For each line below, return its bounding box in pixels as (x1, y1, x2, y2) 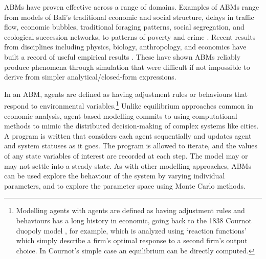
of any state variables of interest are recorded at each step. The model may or (4, 150, 248, 161)
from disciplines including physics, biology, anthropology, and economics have (4, 41, 247, 52)
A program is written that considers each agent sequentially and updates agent (4, 130, 252, 141)
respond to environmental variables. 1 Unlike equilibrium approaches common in (4, 99, 253, 111)
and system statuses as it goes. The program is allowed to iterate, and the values (4, 140, 258, 151)
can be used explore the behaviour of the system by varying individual (4, 170, 225, 181)
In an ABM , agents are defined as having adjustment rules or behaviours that (4, 88, 248, 99)
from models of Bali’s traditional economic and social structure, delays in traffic (4, 11, 254, 22)
